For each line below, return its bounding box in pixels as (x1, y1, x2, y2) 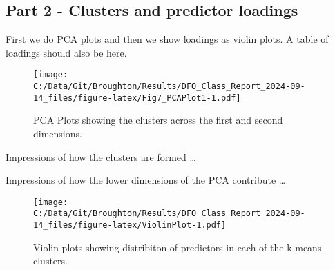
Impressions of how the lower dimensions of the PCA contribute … (6, 173, 286, 187)
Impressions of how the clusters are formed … (6, 149, 196, 164)
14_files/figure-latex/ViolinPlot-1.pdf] (33, 220, 227, 231)
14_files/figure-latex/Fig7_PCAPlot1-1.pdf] (33, 93, 241, 103)
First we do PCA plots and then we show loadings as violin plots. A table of (6, 32, 329, 46)
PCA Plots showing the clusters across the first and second (33, 113, 283, 127)
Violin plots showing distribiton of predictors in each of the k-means (33, 240, 322, 254)
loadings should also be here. (6, 45, 127, 59)
